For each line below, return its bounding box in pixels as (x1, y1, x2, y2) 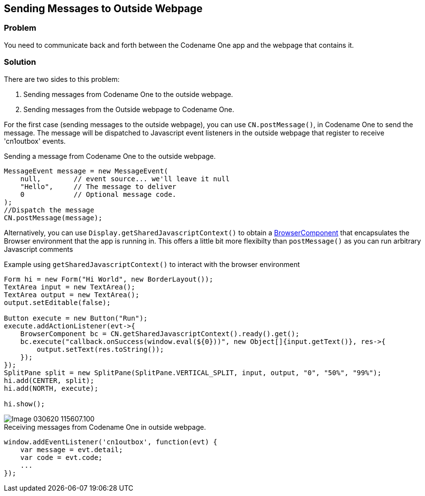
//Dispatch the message (4, 206, 94, 214)
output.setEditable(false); (4, 298, 111, 306)
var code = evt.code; (20, 453, 103, 461)
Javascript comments (4, 245, 73, 253)
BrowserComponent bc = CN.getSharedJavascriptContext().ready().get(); (20, 329, 299, 338)
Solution (4, 57, 37, 67)
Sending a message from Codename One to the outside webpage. (4, 152, 216, 160)
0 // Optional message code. (20, 190, 177, 198)
